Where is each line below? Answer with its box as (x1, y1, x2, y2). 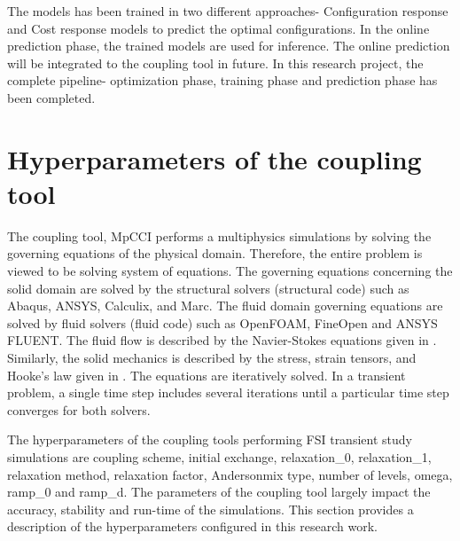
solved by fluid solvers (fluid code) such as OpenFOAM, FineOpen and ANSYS (7, 313, 438, 332)
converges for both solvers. (7, 400, 151, 419)
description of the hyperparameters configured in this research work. (7, 517, 378, 536)
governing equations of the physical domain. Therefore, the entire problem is (7, 244, 423, 263)
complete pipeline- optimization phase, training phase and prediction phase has (7, 71, 438, 90)
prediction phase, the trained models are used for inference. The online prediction (7, 36, 450, 55)
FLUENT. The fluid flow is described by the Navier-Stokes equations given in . (7, 331, 437, 349)
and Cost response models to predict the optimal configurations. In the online (7, 19, 430, 37)
